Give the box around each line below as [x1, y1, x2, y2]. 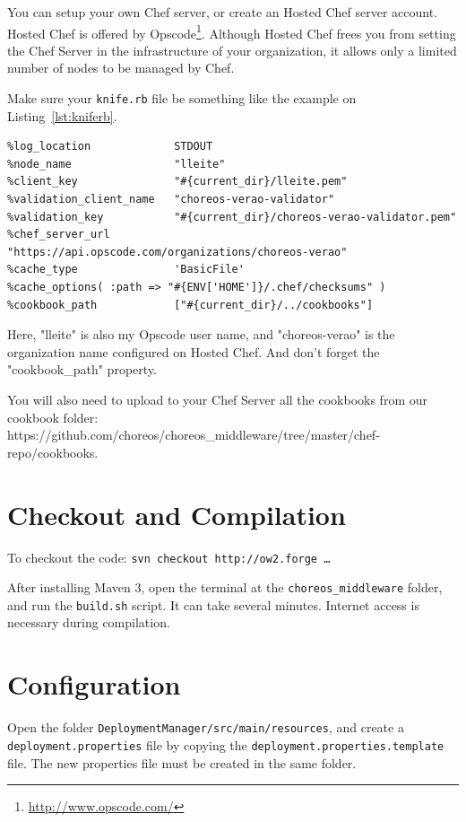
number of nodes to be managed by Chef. [7, 58, 235, 77]
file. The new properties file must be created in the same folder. [7, 753, 357, 772]
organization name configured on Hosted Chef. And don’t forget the [7, 342, 380, 361]
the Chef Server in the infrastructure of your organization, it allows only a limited [7, 40, 457, 59]
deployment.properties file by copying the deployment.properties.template [7, 735, 444, 754]
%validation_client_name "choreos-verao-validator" [7, 193, 335, 206]
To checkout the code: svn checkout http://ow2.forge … [7, 547, 331, 566]
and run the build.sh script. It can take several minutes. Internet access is [7, 595, 419, 614]
